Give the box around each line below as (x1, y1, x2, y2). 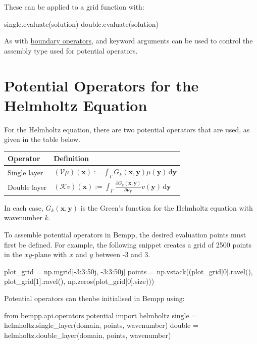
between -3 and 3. (95, 249, 150, 260)
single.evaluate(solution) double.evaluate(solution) (4, 18, 159, 29)
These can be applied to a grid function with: (4, 2, 144, 12)
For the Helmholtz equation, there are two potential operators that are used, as (4, 124, 250, 134)
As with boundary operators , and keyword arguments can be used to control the (4, 35, 253, 46)
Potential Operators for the (4, 75, 199, 95)
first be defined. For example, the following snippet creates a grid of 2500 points (4, 239, 251, 250)
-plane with (32, 249, 67, 260)
